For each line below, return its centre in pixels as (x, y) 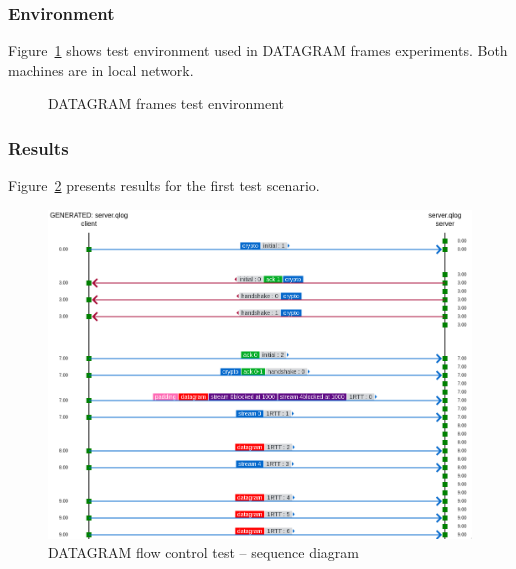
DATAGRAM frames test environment (166, 103)
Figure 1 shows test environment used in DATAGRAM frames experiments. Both (258, 50)
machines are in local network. (101, 69)
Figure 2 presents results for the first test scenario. (164, 185)
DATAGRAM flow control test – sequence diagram (204, 552)
